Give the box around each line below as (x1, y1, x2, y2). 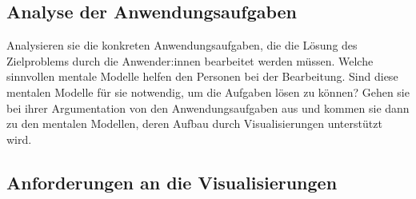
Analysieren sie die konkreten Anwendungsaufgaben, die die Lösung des (6, 37, 358, 54)
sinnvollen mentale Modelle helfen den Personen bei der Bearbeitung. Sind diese (6, 68, 398, 85)
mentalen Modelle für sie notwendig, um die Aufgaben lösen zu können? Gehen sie (6, 83, 410, 100)
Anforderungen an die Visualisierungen (6, 169, 338, 194)
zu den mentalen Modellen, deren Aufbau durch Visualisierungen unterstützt (6, 115, 382, 132)
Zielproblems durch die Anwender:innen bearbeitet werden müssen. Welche (6, 52, 374, 69)
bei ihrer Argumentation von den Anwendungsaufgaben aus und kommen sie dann (6, 99, 410, 116)
